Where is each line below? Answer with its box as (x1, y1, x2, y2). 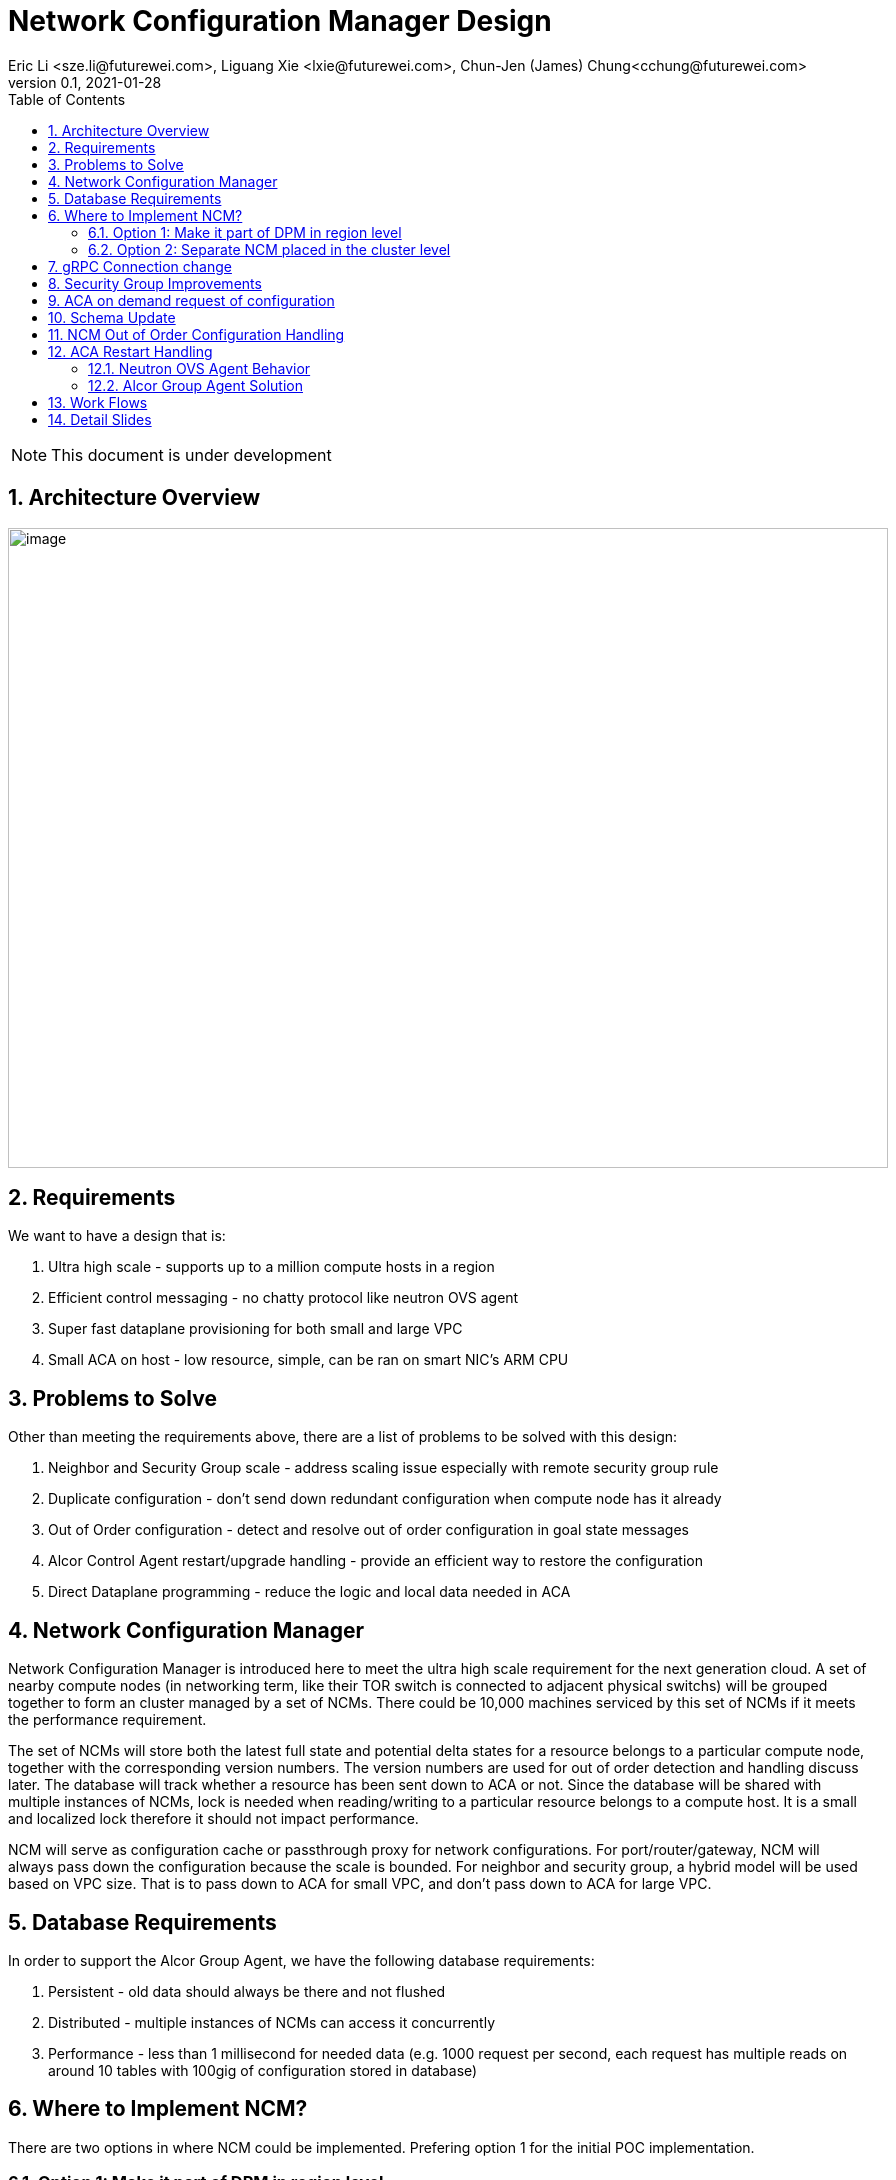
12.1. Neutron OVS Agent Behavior (88, 359, 311, 377)
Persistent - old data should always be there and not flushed (48, 1982, 446, 2000)
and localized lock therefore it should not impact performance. (8, 1810, 419, 1828)
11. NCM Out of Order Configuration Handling (48, 325, 345, 343)
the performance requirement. (8, 1711, 207, 1729)
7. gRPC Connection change (48, 257, 232, 275)
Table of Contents (8, 90, 126, 108)
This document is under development (51, 444, 332, 465)
